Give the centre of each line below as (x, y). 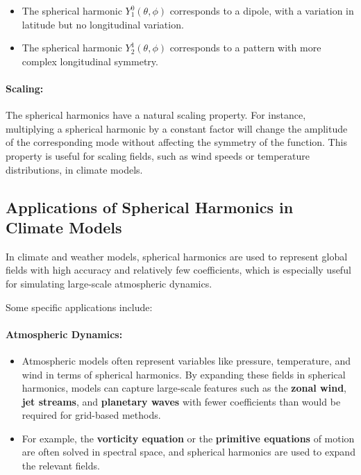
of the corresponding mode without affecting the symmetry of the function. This (176, 142)
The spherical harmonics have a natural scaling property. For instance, (156, 115)
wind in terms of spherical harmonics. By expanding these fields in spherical (184, 374)
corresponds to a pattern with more (245, 48)
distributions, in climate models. (74, 169)
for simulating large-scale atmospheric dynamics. (109, 283)
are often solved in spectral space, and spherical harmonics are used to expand (188, 452)
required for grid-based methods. (91, 415)
